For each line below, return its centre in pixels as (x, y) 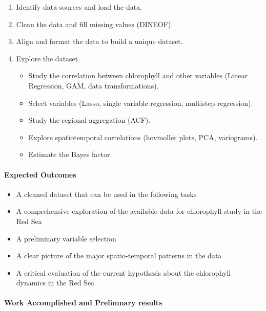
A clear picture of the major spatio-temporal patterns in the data (119, 256)
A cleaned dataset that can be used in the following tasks (106, 194)
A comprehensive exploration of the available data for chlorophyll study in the (139, 211)
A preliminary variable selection (66, 238)
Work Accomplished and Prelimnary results (83, 303)
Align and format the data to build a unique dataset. (99, 41)
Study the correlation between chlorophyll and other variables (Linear (138, 75)
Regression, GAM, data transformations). (94, 85)
